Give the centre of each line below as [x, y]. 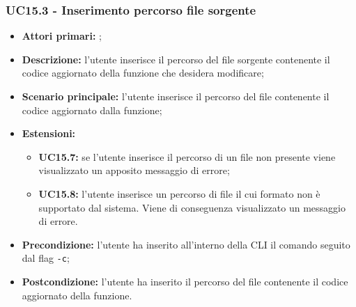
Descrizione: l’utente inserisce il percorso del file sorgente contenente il [176, 59]
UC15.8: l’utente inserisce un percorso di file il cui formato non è [179, 193]
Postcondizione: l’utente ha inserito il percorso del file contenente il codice [185, 281]
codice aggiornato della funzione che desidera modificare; [143, 73]
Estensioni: [49, 133]
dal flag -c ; [46, 258]
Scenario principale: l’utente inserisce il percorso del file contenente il [176, 96]
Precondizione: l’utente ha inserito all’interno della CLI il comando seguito [186, 244]
